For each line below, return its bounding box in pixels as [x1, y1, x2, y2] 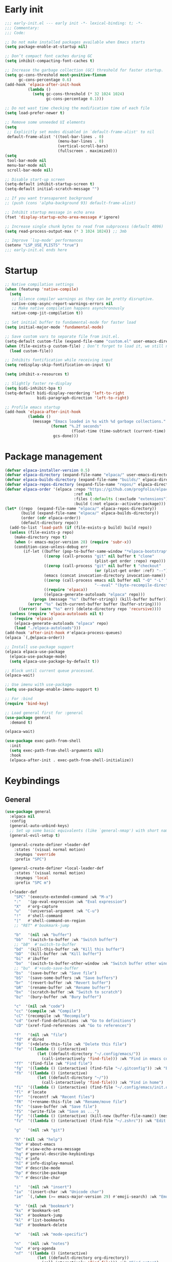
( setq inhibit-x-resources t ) [5, 372, 70, 377]
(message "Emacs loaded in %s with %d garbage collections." [32, 419, 166, 424]
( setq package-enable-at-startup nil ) [5, 44, 88, 49]
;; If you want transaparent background [5, 196, 93, 201]
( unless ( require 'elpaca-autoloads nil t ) [9, 611, 104, 616]
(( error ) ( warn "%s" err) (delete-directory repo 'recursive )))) [18, 606, 161, 611]
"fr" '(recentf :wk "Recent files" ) [14, 1094, 95, 1099]
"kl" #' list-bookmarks [14, 1218, 65, 1223]
